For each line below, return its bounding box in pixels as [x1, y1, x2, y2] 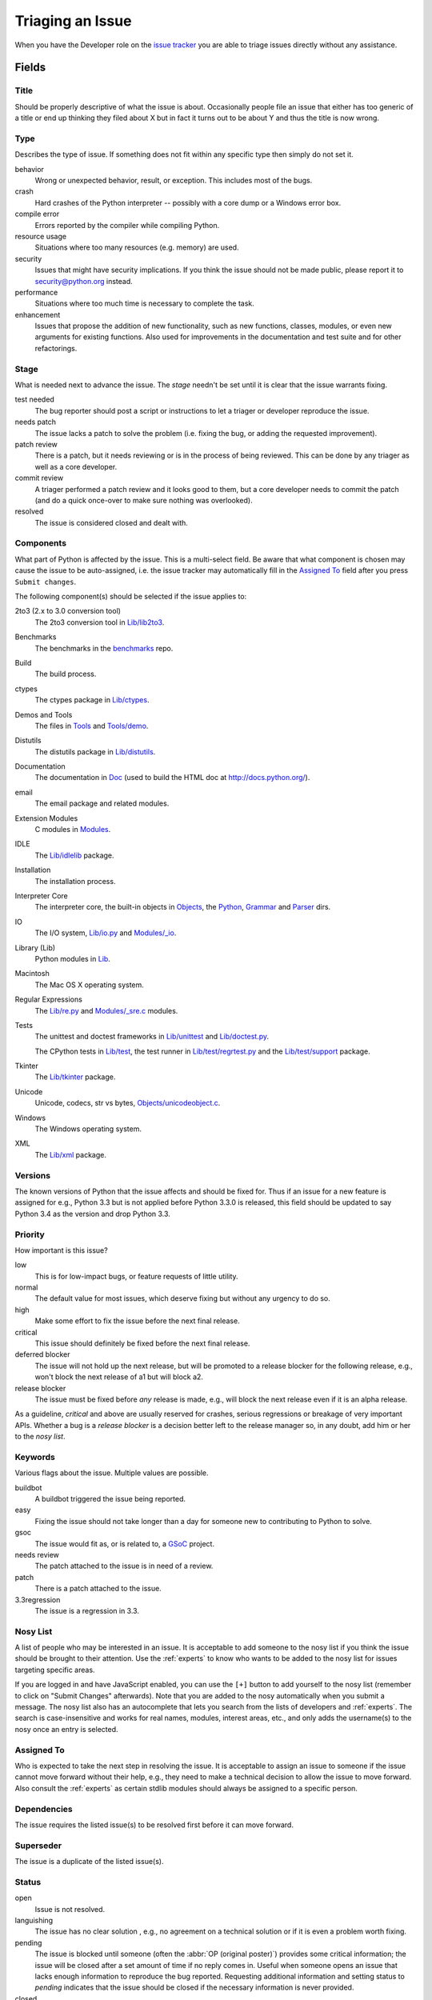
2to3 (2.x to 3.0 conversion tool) [14, 606, 122, 616]
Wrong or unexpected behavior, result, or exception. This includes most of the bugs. [34, 176, 313, 186]
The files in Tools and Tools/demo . [34, 721, 149, 730]
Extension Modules [14, 813, 78, 823]
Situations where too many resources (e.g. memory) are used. [34, 242, 239, 252]
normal [14, 1282, 38, 1292]
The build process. [34, 669, 97, 679]
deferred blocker [14, 1350, 71, 1359]
